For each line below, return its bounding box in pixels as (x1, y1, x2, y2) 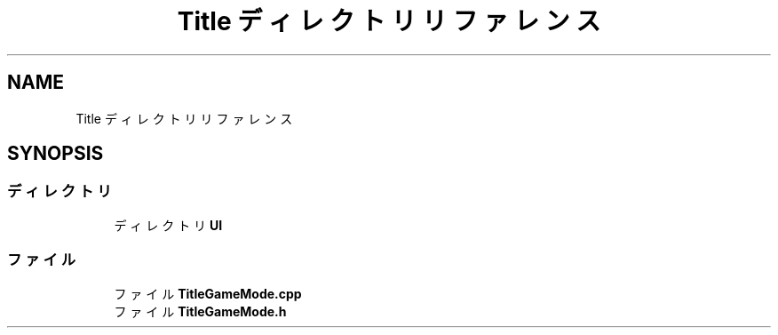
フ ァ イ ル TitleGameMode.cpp (114, 285, 302, 301)
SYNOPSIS (7, 142, 104, 165)
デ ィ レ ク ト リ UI (114, 217, 223, 233)
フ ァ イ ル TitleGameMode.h (114, 303, 287, 319)
